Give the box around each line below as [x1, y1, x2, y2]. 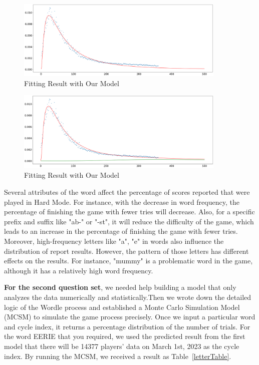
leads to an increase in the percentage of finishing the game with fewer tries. [4, 226, 238, 236]
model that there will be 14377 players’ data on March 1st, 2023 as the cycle [4, 340, 239, 351]
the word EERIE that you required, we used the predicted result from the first [4, 331, 245, 341]
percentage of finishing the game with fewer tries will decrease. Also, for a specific [4, 206, 255, 217]
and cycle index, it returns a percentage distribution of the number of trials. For [4, 321, 250, 331]
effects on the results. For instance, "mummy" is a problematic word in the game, [4, 255, 253, 266]
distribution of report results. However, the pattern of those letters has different [4, 245, 249, 256]
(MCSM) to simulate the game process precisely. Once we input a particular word [4, 311, 255, 322]
